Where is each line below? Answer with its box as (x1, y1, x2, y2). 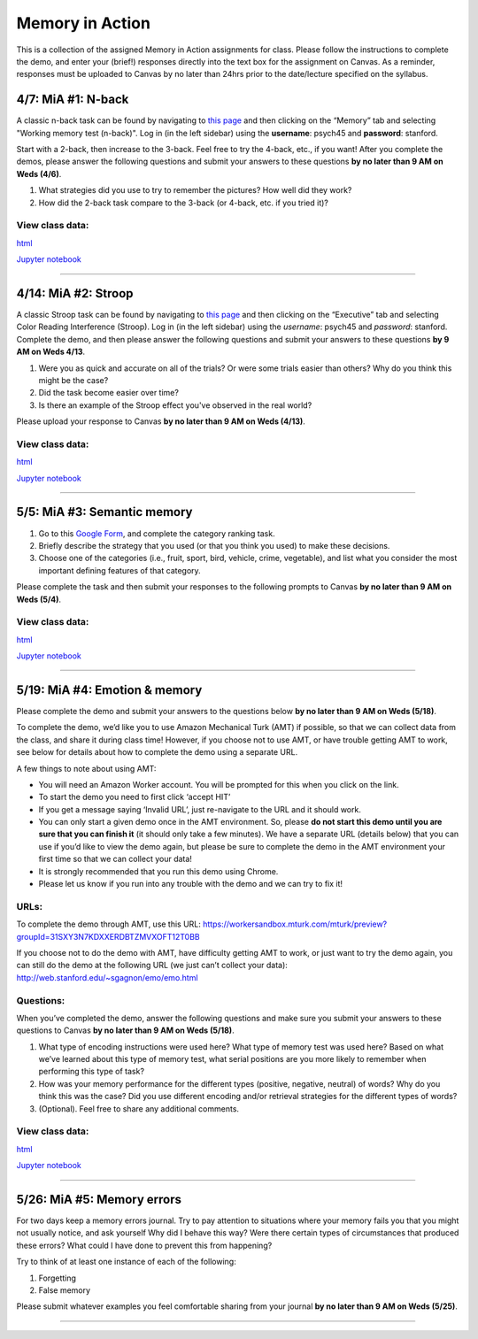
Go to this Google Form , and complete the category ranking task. (38, 527, 275, 539)
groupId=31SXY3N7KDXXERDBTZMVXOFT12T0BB (16, 931, 201, 942)
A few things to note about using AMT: (16, 763, 157, 773)
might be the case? (38, 374, 109, 385)
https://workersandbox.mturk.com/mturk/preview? (202, 919, 388, 929)
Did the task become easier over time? (38, 388, 179, 398)
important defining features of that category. (38, 565, 201, 575)
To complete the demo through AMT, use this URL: (16, 919, 201, 929)
